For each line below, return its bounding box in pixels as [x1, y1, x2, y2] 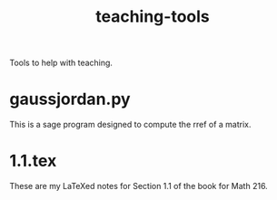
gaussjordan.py [9, 89, 131, 110]
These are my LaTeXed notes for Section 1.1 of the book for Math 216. [9, 181, 268, 192]
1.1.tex [9, 151, 57, 171]
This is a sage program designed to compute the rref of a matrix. [9, 119, 252, 130]
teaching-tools [94, 6, 211, 27]
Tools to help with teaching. [9, 57, 114, 69]
